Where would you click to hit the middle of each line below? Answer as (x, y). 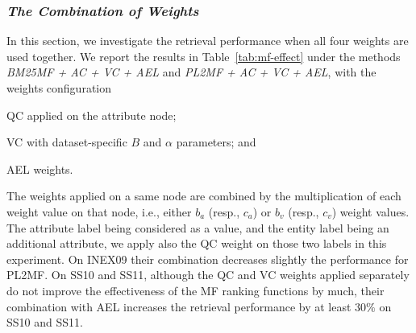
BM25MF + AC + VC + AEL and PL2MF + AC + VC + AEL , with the (191, 72)
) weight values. (370, 211)
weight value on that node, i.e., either (99, 211)
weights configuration (59, 88)
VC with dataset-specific (67, 142)
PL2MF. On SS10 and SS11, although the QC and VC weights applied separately (208, 275)
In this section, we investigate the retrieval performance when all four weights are (208, 41)
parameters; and (216, 142)
